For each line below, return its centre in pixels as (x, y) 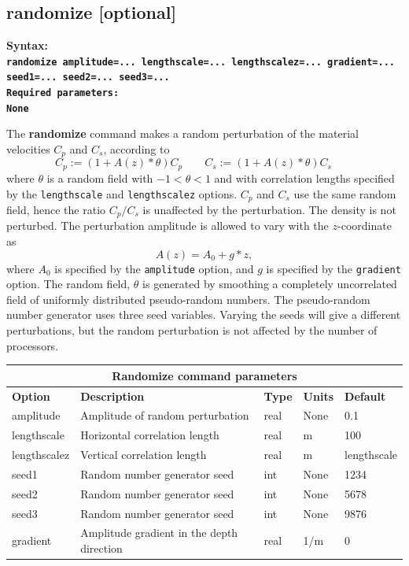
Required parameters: (63, 93)
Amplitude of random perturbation (165, 415)
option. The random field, (68, 284)
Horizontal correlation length (150, 435)
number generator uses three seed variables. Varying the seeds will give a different (204, 314)
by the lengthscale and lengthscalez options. (122, 193)
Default (365, 396)
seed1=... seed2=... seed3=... (88, 78)
